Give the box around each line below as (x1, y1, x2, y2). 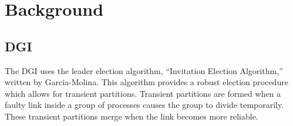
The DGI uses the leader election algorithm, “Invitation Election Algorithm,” (5, 64, 283, 76)
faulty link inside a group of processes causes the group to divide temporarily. (5, 99, 284, 111)
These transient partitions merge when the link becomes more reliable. (5, 110, 258, 122)
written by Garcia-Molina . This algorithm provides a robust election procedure (5, 76, 288, 88)
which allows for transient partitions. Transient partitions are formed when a (5, 87, 281, 99)
